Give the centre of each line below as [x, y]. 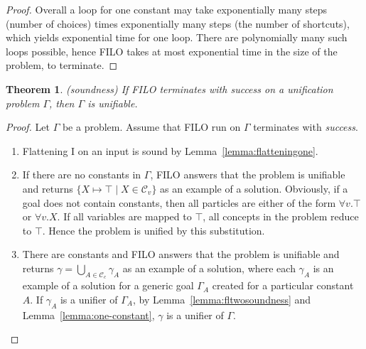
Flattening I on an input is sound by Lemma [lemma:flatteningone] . [170, 150]
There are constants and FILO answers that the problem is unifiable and [181, 254]
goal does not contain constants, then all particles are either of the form [179, 202]
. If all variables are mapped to [124, 216]
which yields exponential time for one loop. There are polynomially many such [177, 37]
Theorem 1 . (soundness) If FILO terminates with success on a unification [169, 88]
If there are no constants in [82, 174]
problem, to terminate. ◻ [62, 65]
